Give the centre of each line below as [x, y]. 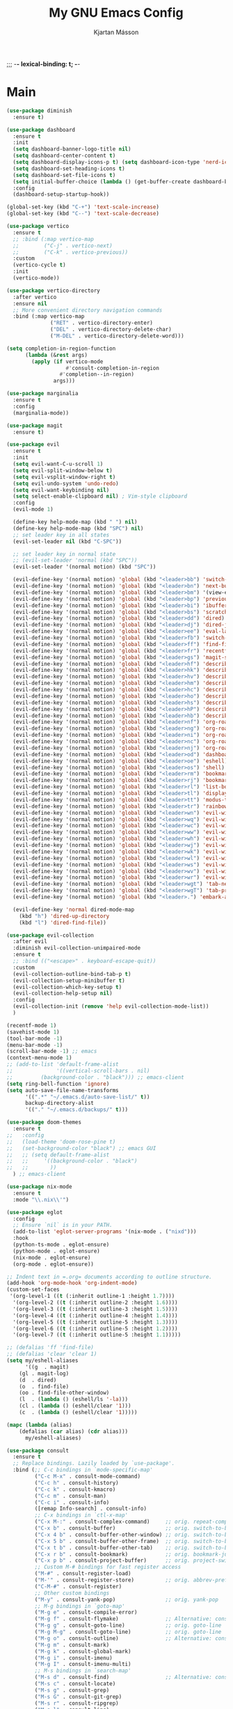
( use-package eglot [35, 1212]
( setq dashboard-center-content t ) [64, 156]
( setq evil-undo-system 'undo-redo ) [66, 483]
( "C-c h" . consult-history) [77, 1482]
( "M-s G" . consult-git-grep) [78, 1696]
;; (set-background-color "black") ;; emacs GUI [81, 1148]
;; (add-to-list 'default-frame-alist [63, 1064]
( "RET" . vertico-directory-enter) [102, 323]
